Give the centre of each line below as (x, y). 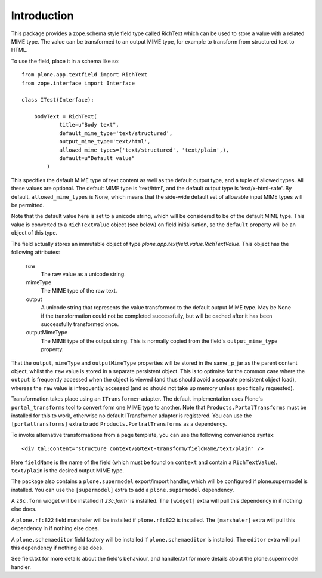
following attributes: (35, 252)
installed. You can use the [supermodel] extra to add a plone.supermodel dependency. (123, 490)
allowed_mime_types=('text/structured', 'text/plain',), (144, 150)
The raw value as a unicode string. (83, 274)
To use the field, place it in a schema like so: (65, 61)
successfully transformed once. (80, 324)
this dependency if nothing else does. (57, 548)
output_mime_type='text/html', (105, 142)
